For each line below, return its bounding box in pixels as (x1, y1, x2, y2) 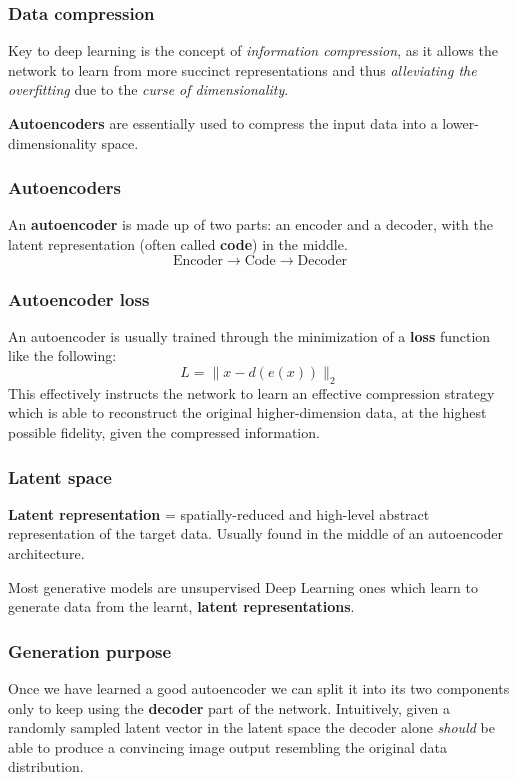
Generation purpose (8, 638, 172, 663)
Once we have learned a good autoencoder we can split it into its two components (8, 677, 510, 698)
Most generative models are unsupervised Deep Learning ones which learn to (8, 576, 478, 597)
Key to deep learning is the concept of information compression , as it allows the (8, 40, 498, 61)
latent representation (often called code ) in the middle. (8, 234, 348, 254)
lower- (442, 113, 479, 133)
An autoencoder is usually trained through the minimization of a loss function (8, 325, 491, 346)
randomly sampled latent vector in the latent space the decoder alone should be (8, 717, 495, 738)
